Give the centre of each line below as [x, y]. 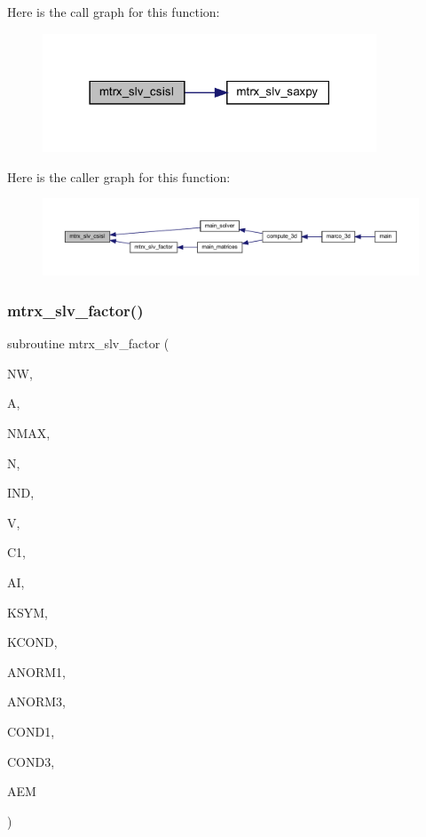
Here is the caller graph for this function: [119, 176]
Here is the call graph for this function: [114, 12]
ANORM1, [36, 671]
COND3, [31, 761]
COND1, [31, 731]
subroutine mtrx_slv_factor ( [88, 343]
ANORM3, [36, 701]
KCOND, [32, 642]
